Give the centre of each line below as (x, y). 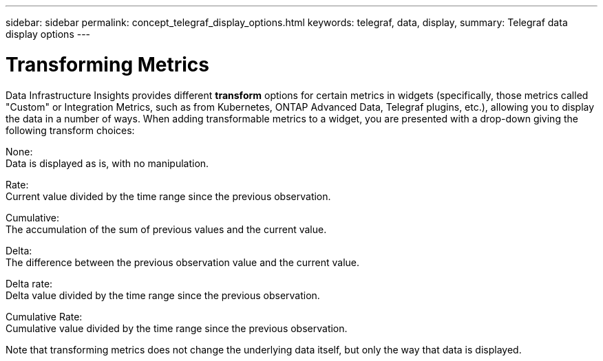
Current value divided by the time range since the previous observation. (168, 196)
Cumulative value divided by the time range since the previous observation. (177, 328)
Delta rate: (29, 283)
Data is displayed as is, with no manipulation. (107, 163)
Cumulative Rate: (44, 316)
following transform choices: (70, 130)
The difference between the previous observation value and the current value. (183, 262)
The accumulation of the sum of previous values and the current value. (166, 229)
